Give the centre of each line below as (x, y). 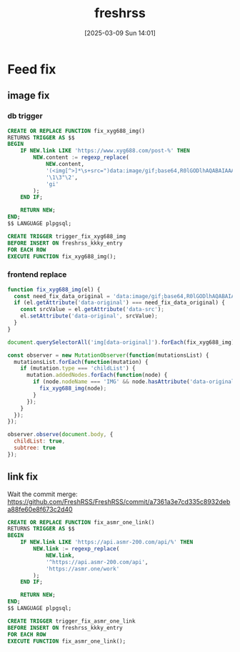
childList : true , (40, 441)
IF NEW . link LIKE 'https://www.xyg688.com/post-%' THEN (105, 151)
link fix (23, 477)
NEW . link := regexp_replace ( (76, 549)
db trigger (25, 116)
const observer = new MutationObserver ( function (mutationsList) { (108, 355)
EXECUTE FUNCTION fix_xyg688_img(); (62, 256)
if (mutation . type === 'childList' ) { (78, 369)
